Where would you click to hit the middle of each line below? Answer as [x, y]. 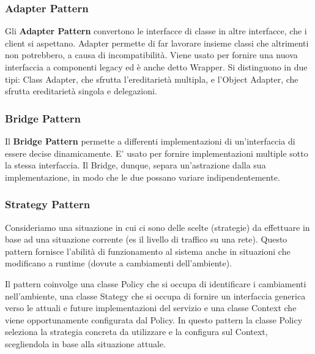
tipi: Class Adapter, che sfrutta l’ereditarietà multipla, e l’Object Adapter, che [152, 79]
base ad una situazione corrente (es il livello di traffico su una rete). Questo [146, 239]
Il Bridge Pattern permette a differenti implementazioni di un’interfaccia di [150, 141]
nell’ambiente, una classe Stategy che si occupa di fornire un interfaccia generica [155, 296]
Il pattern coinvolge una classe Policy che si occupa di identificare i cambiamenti [156, 283]
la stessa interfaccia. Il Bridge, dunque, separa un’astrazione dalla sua [135, 165]
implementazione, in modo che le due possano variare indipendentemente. [143, 177]
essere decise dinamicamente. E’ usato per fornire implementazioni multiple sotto [157, 153]
